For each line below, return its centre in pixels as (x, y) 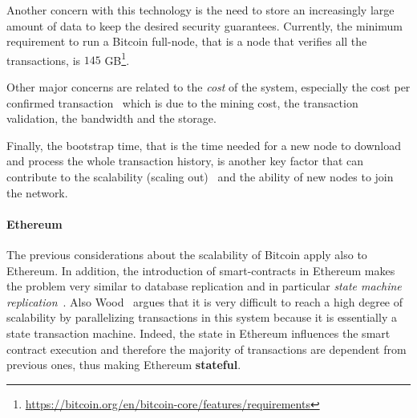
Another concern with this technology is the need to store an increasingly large (200, 10)
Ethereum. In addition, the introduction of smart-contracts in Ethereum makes (201, 270)
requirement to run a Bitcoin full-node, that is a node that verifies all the (187, 41)
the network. (37, 192)
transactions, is (44, 60)
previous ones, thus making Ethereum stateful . (124, 365)
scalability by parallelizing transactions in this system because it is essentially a (202, 317)
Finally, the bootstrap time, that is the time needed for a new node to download (204, 145)
